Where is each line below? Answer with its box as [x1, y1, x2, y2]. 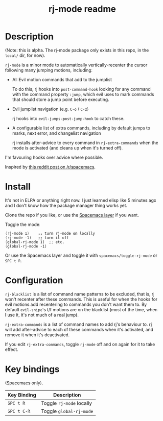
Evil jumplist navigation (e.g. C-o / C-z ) [12, 106, 89, 112]
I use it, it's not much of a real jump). [5, 312, 79, 318]
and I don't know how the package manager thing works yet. [5, 202, 128, 208]
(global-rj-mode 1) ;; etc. [5, 239, 65, 245]
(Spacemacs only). [5, 380, 43, 386]
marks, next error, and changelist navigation [12, 130, 101, 136]
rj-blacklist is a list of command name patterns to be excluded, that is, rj [5, 291, 155, 297]
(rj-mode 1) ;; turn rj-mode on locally [5, 231, 95, 236]
